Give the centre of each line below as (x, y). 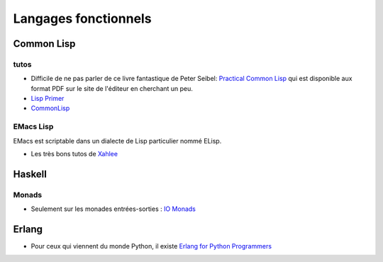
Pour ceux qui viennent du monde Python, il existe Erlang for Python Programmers (151, 246)
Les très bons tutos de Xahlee (74, 154)
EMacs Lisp (33, 126)
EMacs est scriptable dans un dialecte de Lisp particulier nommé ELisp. (117, 141)
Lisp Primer (48, 99)
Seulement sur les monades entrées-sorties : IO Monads (113, 209)
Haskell (30, 174)
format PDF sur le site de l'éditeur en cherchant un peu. (112, 88)
